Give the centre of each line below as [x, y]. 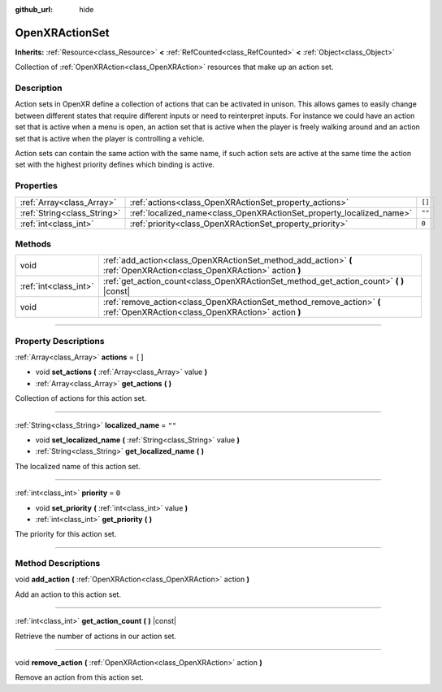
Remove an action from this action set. [79, 677]
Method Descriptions [58, 564]
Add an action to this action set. [68, 594]
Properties [37, 185]
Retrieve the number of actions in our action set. [96, 636]
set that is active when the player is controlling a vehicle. [110, 138]
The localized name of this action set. [78, 466]
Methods [33, 244]
